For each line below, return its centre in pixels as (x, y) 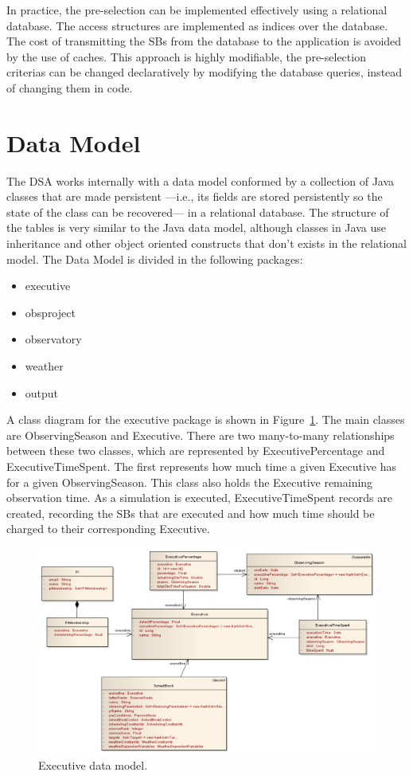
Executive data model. (93, 764)
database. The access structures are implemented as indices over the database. (197, 25)
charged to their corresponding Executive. (108, 529)
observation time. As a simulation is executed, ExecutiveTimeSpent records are (199, 498)
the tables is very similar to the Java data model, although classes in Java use (196, 227)
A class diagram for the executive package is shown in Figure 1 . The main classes (206, 419)
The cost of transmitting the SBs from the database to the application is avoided (204, 41)
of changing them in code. (70, 87)
